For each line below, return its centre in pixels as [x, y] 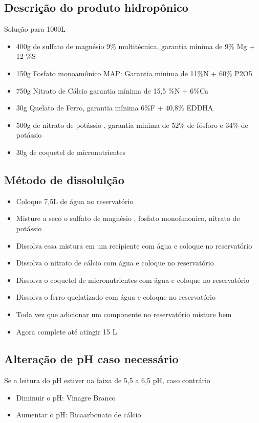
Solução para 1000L [35, 29]
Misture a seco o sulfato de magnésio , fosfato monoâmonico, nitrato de [128, 218]
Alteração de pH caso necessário [91, 359]
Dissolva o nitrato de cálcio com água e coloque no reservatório [115, 263]
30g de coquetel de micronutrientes [71, 152]
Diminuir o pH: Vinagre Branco [66, 397]
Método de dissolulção [64, 179]
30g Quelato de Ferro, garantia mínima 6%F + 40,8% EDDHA [115, 108]
